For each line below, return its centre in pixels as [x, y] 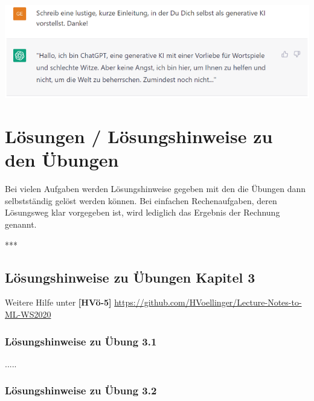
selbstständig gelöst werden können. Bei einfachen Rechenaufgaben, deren [141, 200]
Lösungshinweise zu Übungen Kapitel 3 [130, 277]
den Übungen [62, 160]
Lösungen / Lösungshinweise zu [139, 136]
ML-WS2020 [28, 314]
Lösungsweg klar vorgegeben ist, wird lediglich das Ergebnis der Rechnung [143, 212]
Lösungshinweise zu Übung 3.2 [81, 390]
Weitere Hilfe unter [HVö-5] [58, 302]
